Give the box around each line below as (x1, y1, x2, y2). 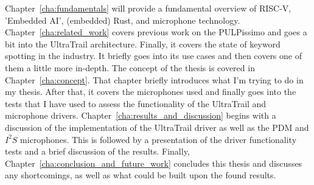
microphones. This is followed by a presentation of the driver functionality (20, 133, 297, 145)
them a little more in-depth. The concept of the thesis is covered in (5, 61, 255, 74)
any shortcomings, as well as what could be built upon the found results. (5, 169, 276, 181)
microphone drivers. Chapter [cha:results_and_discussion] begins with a (5, 109, 276, 122)
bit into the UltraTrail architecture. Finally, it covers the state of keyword (5, 37, 281, 50)
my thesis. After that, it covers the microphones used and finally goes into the (5, 85, 296, 98)
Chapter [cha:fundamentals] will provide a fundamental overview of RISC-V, (5, 2, 291, 14)
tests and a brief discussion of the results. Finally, (5, 145, 190, 158)
